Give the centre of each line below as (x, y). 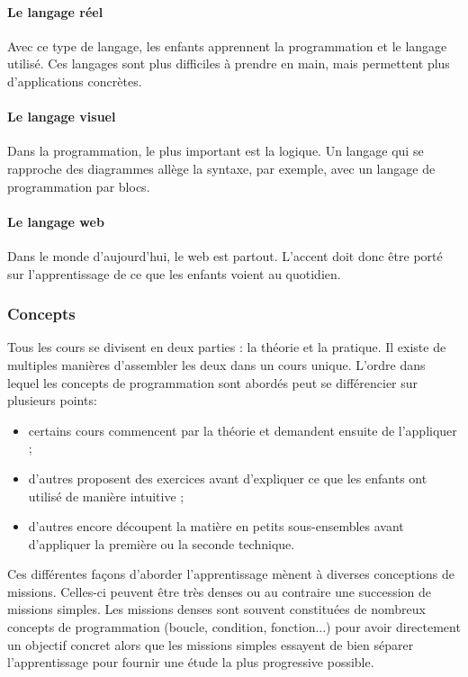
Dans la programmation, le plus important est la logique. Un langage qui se (216, 151)
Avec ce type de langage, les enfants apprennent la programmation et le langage (227, 45)
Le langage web (56, 221)
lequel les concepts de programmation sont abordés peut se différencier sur (213, 382)
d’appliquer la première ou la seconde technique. (162, 543)
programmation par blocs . (79, 186)
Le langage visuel (62, 117)
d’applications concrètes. (75, 81)
